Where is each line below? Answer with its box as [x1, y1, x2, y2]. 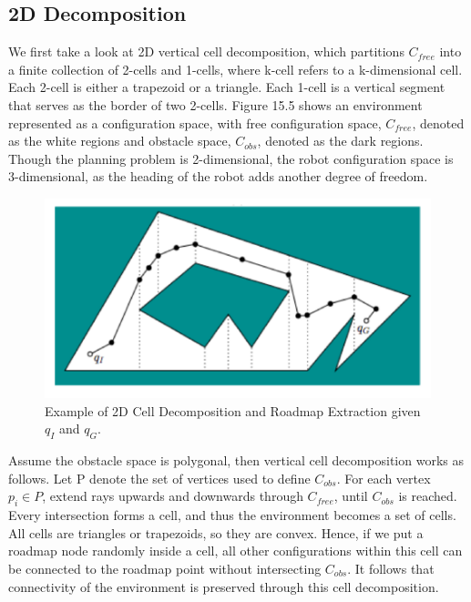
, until [333, 486, 368, 505]
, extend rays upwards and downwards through [42, 486, 303, 505]
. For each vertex [336, 468, 431, 487]
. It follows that [347, 559, 435, 577]
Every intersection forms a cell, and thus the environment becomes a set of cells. [8, 505, 456, 525]
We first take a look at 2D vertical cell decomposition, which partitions [8, 42, 404, 61]
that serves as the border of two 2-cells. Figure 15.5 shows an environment [8, 95, 423, 114]
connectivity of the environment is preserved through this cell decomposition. [8, 576, 439, 596]
